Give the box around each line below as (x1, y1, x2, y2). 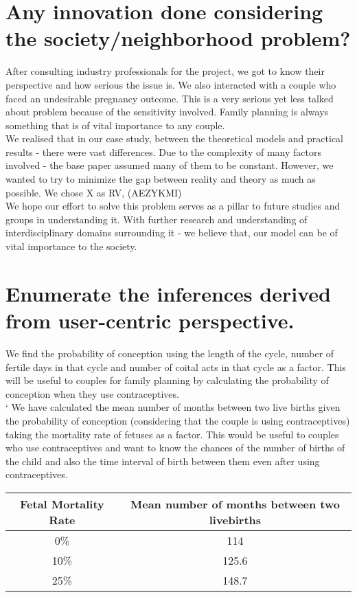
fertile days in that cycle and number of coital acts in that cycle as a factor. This (5, 359, 346, 374)
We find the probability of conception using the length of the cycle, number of (5, 346, 334, 360)
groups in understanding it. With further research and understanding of (5, 212, 308, 226)
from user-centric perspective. (5, 306, 295, 334)
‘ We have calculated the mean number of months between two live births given (5, 400, 341, 414)
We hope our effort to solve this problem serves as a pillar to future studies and (5, 199, 341, 213)
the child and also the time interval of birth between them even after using (5, 453, 320, 468)
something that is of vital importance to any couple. (5, 117, 225, 132)
